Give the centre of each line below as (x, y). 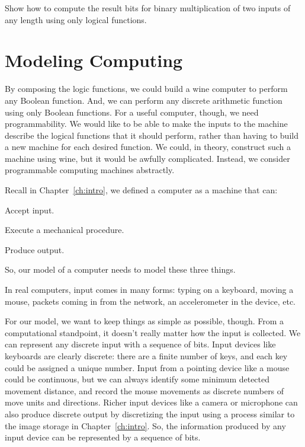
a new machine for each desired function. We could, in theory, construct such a (148, 147)
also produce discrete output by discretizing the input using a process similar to (150, 414)
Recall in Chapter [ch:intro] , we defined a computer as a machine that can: (141, 190)
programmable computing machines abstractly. (90, 170)
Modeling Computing (94, 60)
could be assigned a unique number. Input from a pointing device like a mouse (147, 367)
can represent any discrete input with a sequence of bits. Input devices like (140, 344)
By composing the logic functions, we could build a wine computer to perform (146, 89)
